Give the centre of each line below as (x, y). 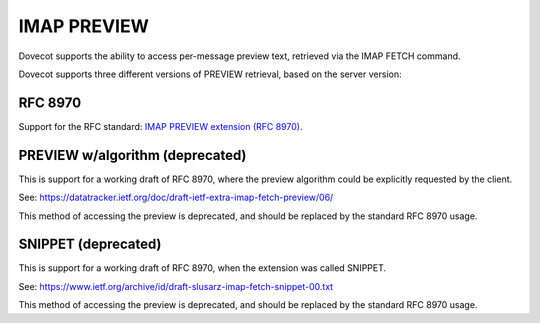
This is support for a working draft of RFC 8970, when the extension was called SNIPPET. (202, 268)
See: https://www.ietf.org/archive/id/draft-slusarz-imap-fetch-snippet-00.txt (176, 286)
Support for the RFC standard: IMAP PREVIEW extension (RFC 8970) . (160, 126)
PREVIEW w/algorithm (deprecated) (132, 155)
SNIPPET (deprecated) (90, 244)
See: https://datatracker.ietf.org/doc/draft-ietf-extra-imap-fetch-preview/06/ (176, 197)
